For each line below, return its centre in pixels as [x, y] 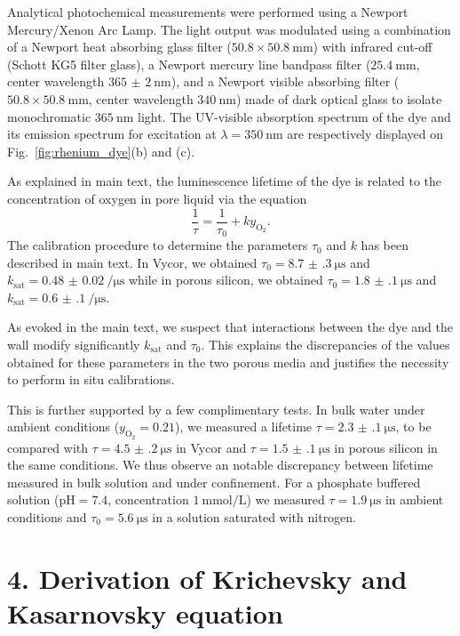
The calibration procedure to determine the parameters [158, 245]
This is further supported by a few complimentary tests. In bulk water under [216, 409]
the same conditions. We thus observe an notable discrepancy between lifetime [220, 465]
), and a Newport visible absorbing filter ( [285, 81]
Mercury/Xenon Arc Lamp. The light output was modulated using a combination [229, 29]
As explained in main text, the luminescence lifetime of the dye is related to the [225, 181]
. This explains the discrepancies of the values [325, 345]
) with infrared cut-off [373, 47]
